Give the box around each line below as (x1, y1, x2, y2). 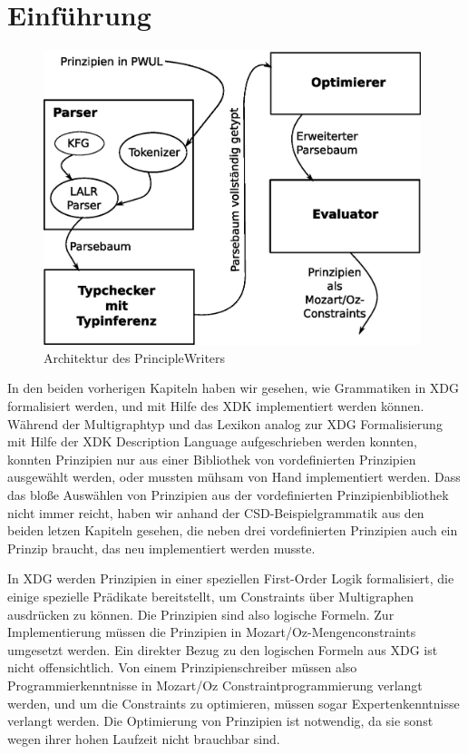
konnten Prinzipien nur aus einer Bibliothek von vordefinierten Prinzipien (7, 449, 416, 468)
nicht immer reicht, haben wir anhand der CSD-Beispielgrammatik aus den (7, 503, 424, 522)
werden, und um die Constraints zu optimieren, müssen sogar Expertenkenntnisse (7, 693, 460, 712)
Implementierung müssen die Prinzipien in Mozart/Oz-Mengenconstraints (7, 622, 416, 641)
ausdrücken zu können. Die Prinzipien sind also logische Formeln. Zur (7, 604, 395, 623)
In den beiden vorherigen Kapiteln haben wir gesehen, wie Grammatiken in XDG (7, 378, 460, 397)
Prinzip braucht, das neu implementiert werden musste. (7, 538, 316, 557)
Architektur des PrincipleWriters (44, 348, 226, 367)
